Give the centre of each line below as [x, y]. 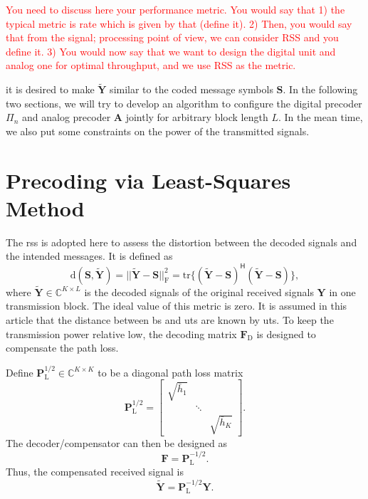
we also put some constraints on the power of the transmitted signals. [158, 131]
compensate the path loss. [62, 348]
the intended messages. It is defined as [89, 256]
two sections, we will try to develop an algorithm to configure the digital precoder [184, 103]
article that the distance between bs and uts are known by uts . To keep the [170, 319]
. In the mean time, [320, 117]
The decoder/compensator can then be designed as [117, 443]
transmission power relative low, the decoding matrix [121, 333]
